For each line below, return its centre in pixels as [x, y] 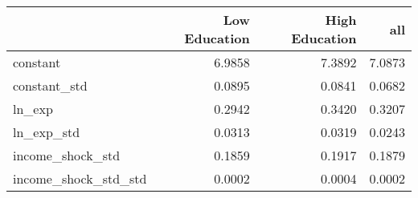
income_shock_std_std [80, 178]
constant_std [50, 85]
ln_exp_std [47, 132]
